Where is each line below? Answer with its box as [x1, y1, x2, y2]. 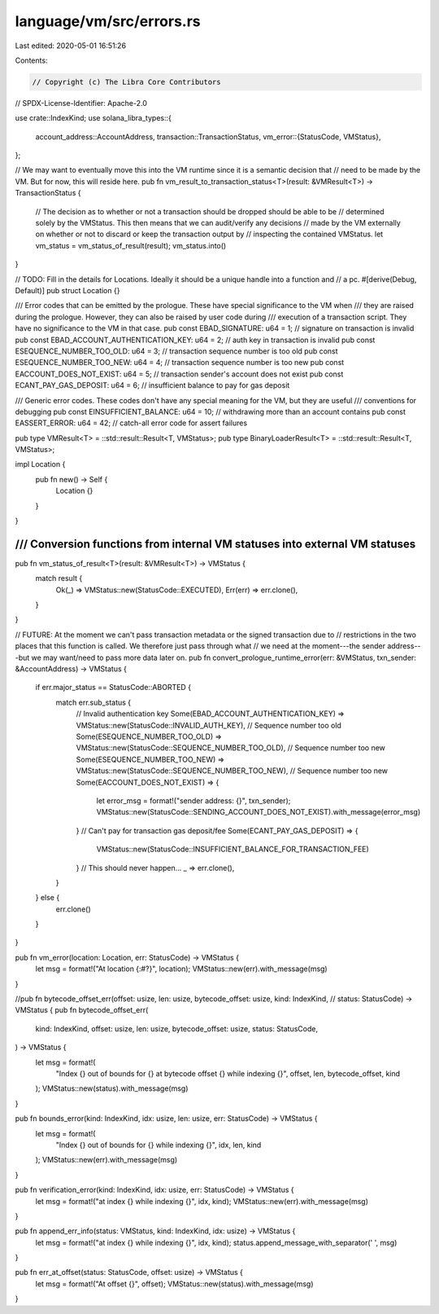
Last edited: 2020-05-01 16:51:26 [15, 41, 126, 51]
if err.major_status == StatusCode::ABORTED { [35, 683, 191, 692]
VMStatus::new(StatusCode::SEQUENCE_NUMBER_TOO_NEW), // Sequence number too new [76, 766, 389, 776]
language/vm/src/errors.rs [15, 12, 201, 30]
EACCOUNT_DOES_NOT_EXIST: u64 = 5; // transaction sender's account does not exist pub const [15, 369, 344, 379]
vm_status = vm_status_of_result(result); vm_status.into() [35, 240, 227, 250]
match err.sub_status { [55, 697, 132, 707]
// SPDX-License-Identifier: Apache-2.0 [15, 98, 148, 108]
